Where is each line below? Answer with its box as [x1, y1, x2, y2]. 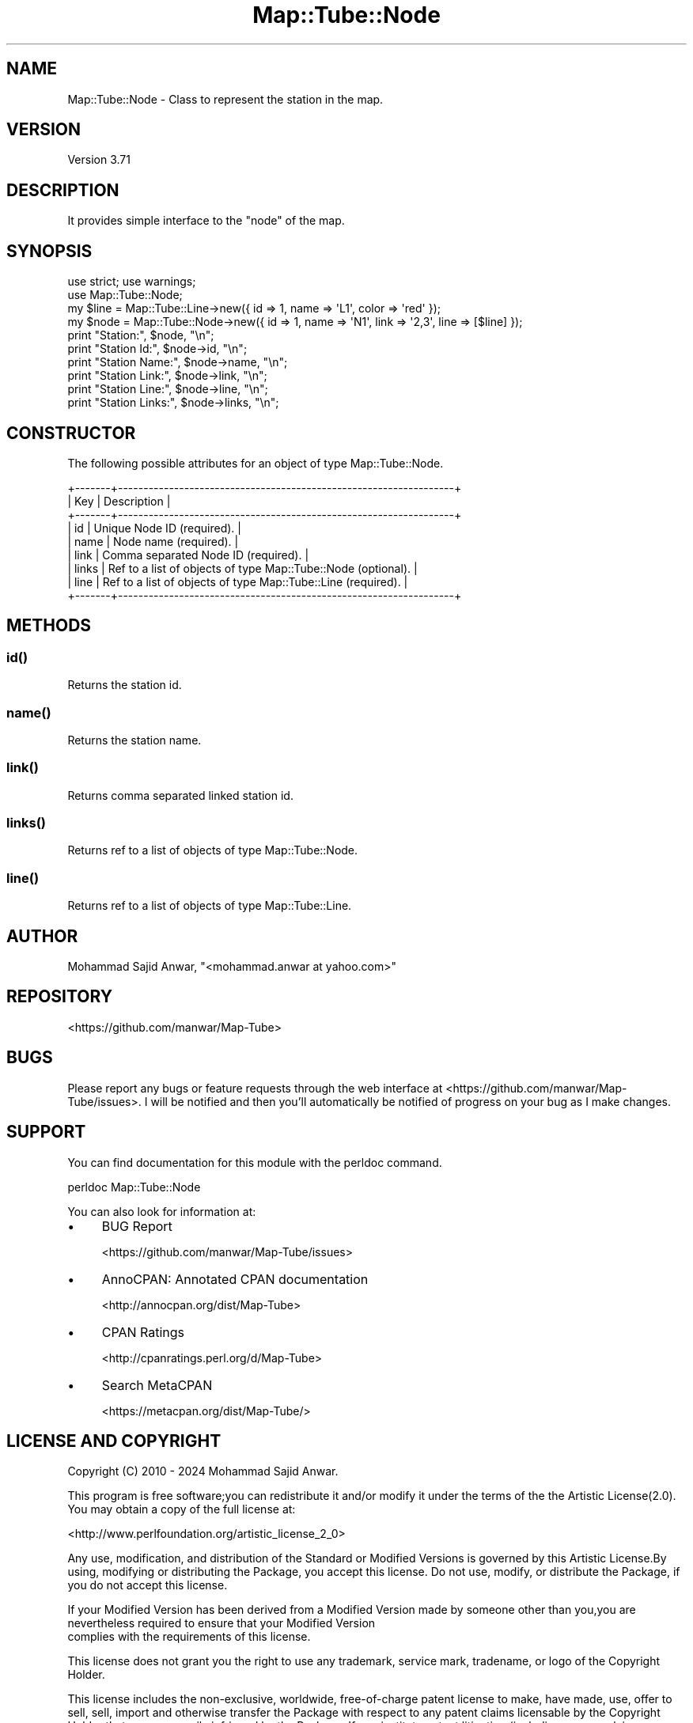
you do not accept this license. [67, 1578, 228, 1592]
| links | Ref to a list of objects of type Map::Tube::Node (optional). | [67, 561, 418, 575]
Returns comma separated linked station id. [67, 788, 293, 802]
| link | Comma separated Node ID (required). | [67, 547, 309, 562]
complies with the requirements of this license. [67, 1630, 311, 1644]
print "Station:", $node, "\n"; [67, 328, 214, 343]
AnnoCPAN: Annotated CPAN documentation [101, 1270, 369, 1287]
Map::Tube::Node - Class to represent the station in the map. [67, 92, 384, 106]
